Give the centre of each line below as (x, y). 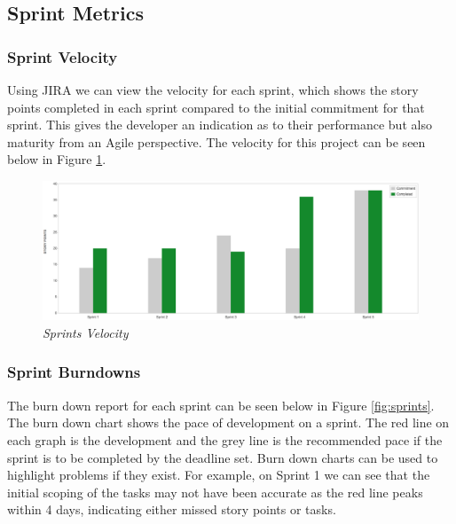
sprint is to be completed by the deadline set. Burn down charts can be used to (223, 457)
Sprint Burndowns (74, 372)
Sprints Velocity (86, 332)
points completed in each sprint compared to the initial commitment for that (216, 107)
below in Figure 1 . (57, 159)
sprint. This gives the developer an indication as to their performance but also (220, 125)
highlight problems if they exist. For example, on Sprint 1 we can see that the (219, 475)
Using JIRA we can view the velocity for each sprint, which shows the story (213, 90)
